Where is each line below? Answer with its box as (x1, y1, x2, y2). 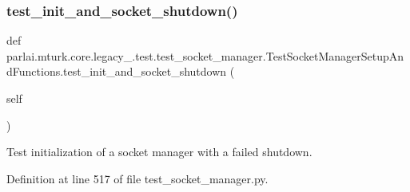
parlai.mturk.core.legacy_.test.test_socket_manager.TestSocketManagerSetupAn (6, 47, 404, 64)
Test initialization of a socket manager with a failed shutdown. (6, 143, 312, 160)
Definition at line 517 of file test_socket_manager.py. (6, 170, 269, 186)
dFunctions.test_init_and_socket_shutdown (6, 63, 227, 80)
